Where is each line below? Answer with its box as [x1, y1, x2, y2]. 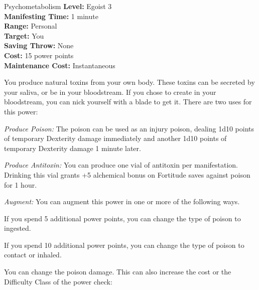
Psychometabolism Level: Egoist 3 [4, 1, 112, 11]
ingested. [4, 223, 31, 233]
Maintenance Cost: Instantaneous [4, 60, 115, 70]
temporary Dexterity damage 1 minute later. [4, 142, 141, 153]
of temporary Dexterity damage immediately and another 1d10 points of [4, 133, 227, 143]
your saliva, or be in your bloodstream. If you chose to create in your [4, 86, 216, 97]
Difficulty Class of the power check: [4, 276, 112, 286]
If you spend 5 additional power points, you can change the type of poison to [4, 213, 241, 223]
